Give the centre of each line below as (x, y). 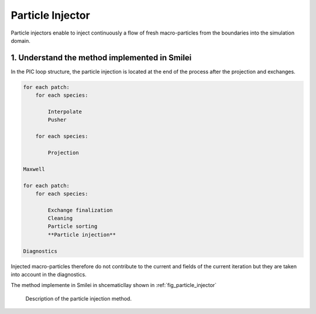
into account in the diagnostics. (49, 275)
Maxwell (34, 169)
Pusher (57, 120)
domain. (20, 40)
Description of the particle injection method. (78, 298)
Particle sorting (73, 226)
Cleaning (60, 219)
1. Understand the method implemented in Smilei (101, 58)
